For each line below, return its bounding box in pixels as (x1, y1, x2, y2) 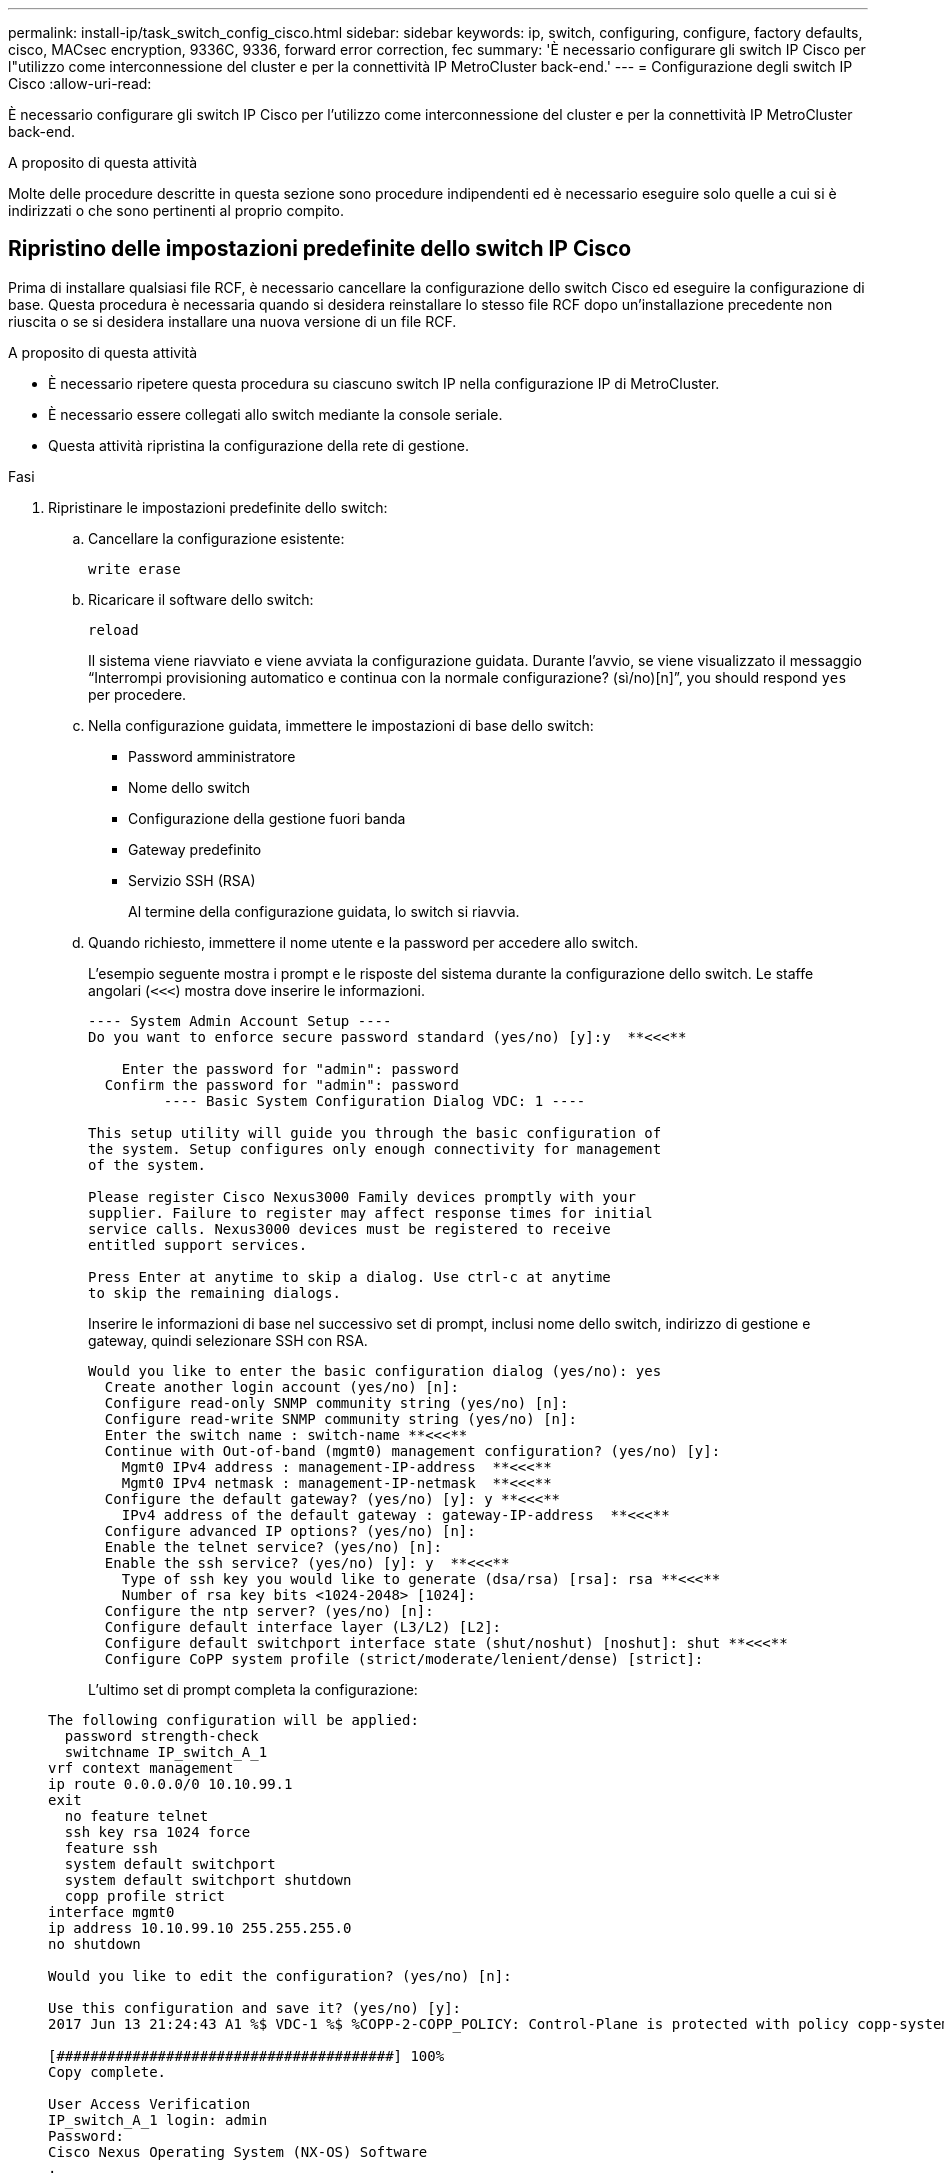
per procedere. (88, 685, 187, 703)
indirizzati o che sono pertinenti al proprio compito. (8, 202, 344, 219)
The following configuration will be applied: (48, 1711, 419, 1728)
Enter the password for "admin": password (121, 1060, 459, 1077)
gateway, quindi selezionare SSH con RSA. (88, 1331, 368, 1349)
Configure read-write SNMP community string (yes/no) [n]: (104, 1410, 577, 1427)
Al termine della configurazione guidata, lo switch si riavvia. (128, 902, 520, 920)
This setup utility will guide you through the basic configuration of (88, 1124, 662, 1141)
